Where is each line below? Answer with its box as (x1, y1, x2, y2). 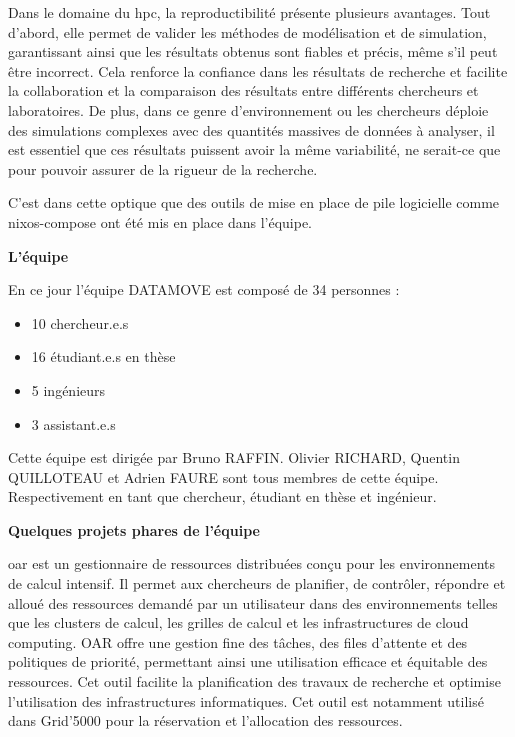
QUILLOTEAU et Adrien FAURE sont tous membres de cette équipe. (8, 466, 439, 487)
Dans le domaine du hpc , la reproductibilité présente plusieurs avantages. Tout (8, 2, 491, 22)
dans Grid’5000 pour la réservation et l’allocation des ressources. (8, 710, 403, 731)
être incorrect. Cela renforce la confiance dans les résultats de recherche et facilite (8, 60, 508, 81)
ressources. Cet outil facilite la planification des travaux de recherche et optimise (8, 671, 501, 692)
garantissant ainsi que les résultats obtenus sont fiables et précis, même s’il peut (8, 41, 498, 62)
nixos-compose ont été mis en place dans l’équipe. (8, 211, 313, 232)
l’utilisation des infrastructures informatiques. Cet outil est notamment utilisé (8, 690, 484, 711)
